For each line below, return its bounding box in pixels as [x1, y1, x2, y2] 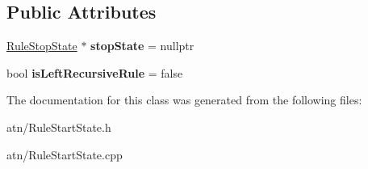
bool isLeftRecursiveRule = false [6, 64, 183, 81]
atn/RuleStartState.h [6, 118, 111, 135]
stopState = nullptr [90, 37, 194, 54]
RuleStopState [6, 37, 77, 54]
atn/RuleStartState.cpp [6, 146, 123, 163]
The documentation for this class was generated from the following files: [6, 91, 362, 108]
